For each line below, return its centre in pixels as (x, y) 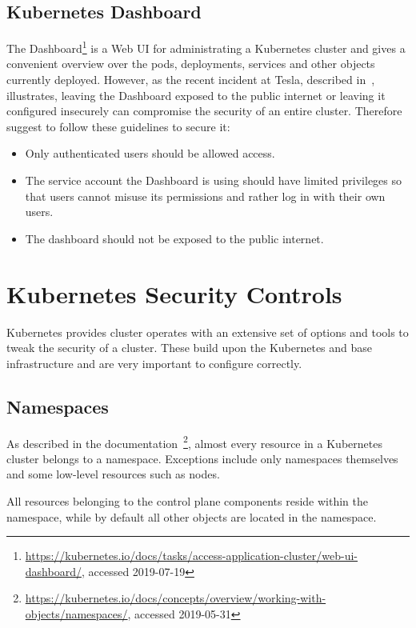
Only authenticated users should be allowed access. (150, 153)
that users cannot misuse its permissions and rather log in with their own (205, 196)
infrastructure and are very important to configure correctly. (154, 363)
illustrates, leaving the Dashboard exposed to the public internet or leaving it (196, 95)
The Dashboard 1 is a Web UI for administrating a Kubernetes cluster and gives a (206, 47)
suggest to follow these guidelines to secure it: (118, 126)
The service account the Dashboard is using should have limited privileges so (214, 180)
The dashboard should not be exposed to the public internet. (174, 238)
